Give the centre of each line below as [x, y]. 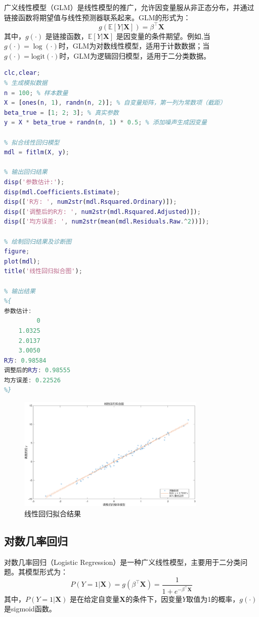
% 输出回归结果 [26, 172]
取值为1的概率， [213, 599]
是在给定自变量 [95, 599]
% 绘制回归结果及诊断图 [38, 241]
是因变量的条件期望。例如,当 [163, 36]
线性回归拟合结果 [53, 514]
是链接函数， [67, 36]
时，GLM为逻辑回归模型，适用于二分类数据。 [135, 55]
